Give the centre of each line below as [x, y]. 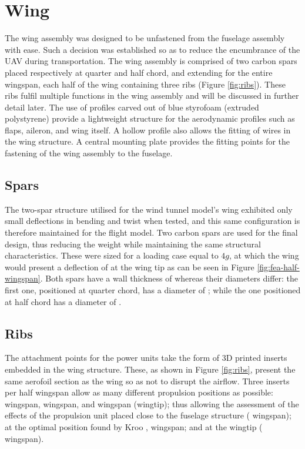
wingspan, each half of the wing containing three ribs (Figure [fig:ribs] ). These [145, 84]
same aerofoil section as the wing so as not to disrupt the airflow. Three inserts [147, 381]
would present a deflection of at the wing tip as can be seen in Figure [130, 267]
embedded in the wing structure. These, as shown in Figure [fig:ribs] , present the [150, 369]
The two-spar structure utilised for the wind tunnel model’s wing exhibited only [149, 209]
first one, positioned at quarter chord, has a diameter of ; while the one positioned [153, 290]
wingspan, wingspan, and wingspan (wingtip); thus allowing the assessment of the [152, 403]
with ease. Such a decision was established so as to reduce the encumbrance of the [152, 49]
